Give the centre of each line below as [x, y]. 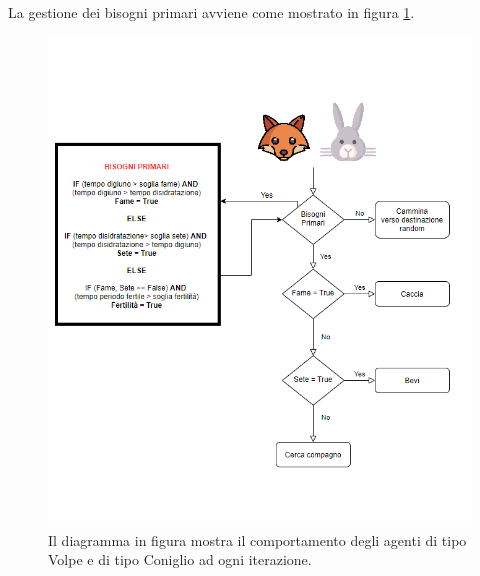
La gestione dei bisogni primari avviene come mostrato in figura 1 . [211, 12]
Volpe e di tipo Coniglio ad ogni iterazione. [180, 559]
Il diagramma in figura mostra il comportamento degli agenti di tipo [257, 539]
